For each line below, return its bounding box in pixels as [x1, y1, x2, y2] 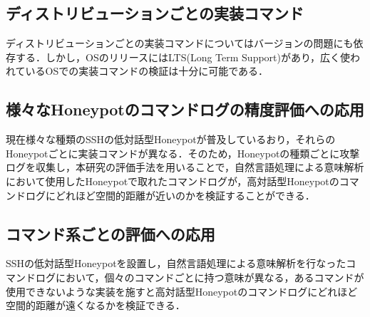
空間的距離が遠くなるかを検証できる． [6, 298, 185, 313]
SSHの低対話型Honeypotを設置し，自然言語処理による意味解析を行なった [6, 256, 346, 271]
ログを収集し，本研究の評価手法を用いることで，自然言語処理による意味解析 [6, 160, 364, 175]
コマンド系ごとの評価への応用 [6, 222, 215, 244]
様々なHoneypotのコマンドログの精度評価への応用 [6, 98, 364, 120]
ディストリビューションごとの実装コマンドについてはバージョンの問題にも [6, 36, 354, 51]
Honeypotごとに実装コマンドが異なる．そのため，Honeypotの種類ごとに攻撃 [6, 145, 360, 160]
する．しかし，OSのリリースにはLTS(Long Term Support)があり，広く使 [15, 49, 350, 64]
